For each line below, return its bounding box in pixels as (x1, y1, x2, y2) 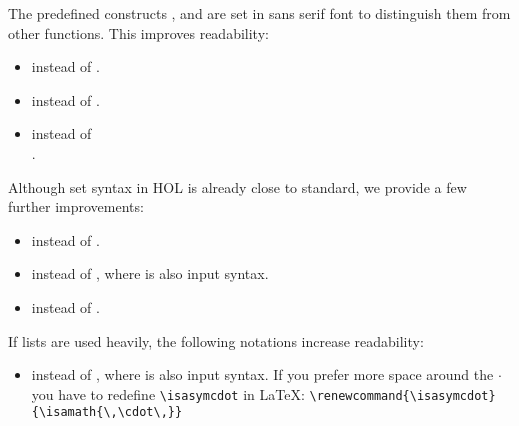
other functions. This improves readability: (8, 22, 269, 43)
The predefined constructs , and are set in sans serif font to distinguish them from (8, 3, 511, 23)
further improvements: (8, 196, 144, 217)
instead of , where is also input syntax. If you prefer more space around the (31, 364, 494, 385)
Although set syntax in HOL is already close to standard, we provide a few (8, 176, 467, 197)
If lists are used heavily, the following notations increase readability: (8, 330, 424, 351)
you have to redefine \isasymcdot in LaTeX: (31, 383, 305, 404)
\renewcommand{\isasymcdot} (309, 388, 496, 403)
